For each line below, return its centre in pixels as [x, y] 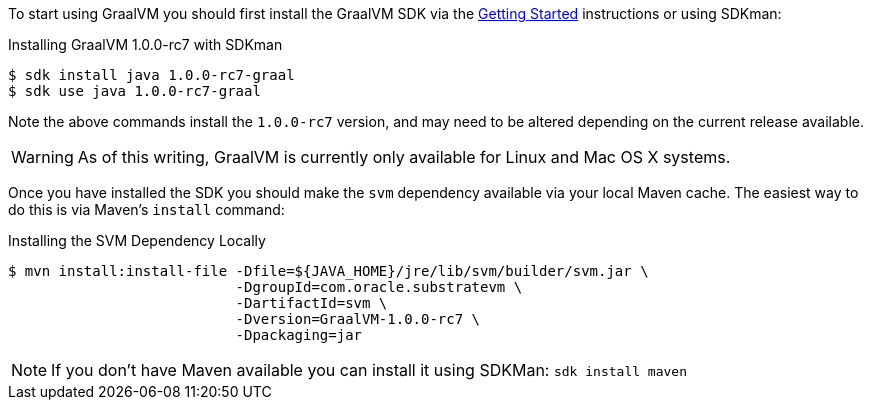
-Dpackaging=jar [299, 335]
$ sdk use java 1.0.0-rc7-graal [134, 91]
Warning [42, 157]
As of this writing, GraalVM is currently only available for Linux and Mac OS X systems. [404, 157]
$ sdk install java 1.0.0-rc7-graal [151, 75]
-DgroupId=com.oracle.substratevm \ [379, 287]
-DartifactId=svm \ [311, 303]
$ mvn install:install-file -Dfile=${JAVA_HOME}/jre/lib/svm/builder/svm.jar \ [328, 271]
